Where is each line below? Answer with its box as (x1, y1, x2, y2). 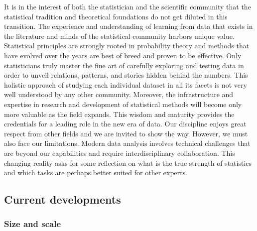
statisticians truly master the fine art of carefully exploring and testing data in (4, 60, 244, 70)
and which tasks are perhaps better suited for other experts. (4, 167, 188, 178)
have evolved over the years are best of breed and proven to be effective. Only (4, 50, 242, 60)
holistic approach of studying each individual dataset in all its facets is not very (4, 79, 247, 90)
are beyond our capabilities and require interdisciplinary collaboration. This (4, 147, 235, 158)
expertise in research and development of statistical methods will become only (4, 99, 242, 109)
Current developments (4, 192, 121, 207)
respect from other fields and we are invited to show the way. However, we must (4, 128, 248, 138)
